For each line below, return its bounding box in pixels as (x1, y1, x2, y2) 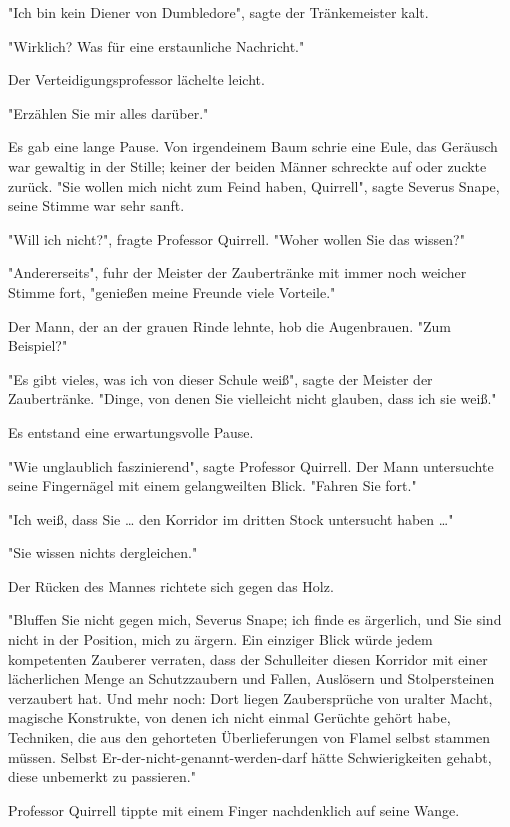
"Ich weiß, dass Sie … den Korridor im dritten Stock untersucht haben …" (8, 508, 454, 529)
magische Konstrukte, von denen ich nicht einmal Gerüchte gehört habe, (8, 707, 451, 728)
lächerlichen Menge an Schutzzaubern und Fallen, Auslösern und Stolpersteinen (8, 668, 495, 689)
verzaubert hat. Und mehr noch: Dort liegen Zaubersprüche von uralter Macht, (8, 687, 493, 708)
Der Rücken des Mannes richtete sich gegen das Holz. (8, 575, 334, 596)
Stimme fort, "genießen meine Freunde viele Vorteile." (8, 281, 336, 302)
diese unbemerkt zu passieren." (8, 766, 196, 787)
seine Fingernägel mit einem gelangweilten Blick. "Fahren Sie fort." (8, 475, 417, 496)
